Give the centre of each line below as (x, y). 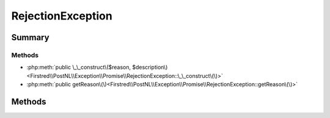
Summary (30, 37)
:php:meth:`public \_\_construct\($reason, (79, 68)
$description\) (150, 68)
